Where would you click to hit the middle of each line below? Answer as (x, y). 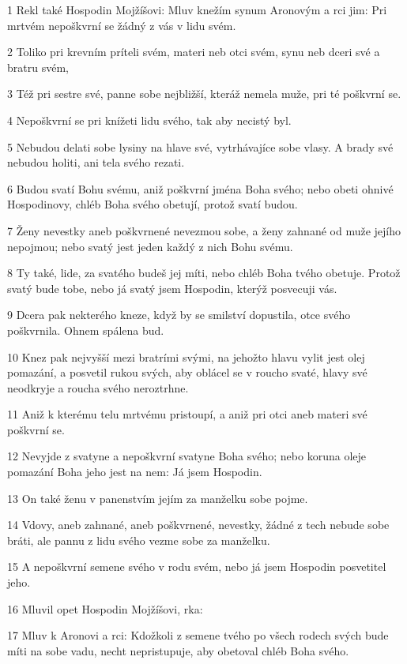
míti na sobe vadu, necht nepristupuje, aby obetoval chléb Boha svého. (178, 650)
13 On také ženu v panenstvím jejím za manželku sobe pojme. (158, 498)
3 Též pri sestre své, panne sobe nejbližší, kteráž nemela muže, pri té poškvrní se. (204, 94)
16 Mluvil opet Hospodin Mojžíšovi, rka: (105, 608)
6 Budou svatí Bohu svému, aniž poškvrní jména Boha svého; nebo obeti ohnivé (200, 188)
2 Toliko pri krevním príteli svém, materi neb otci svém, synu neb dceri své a (194, 52)
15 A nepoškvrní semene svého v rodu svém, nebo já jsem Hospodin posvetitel (197, 566)
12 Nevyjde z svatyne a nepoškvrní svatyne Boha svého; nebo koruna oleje (187, 456)
